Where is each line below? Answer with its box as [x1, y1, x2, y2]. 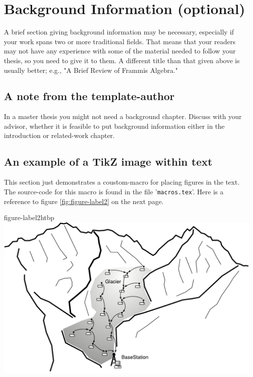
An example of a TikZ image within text [4, 154, 213, 169]
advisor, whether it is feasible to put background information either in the [4, 120, 225, 131]
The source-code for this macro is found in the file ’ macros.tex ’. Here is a [4, 186, 224, 196]
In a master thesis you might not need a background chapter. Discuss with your [4, 111, 242, 121]
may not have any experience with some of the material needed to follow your [4, 46, 236, 56]
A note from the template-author [4, 88, 175, 103]
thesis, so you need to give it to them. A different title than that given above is [4, 55, 240, 65]
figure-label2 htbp [4, 212, 54, 223]
